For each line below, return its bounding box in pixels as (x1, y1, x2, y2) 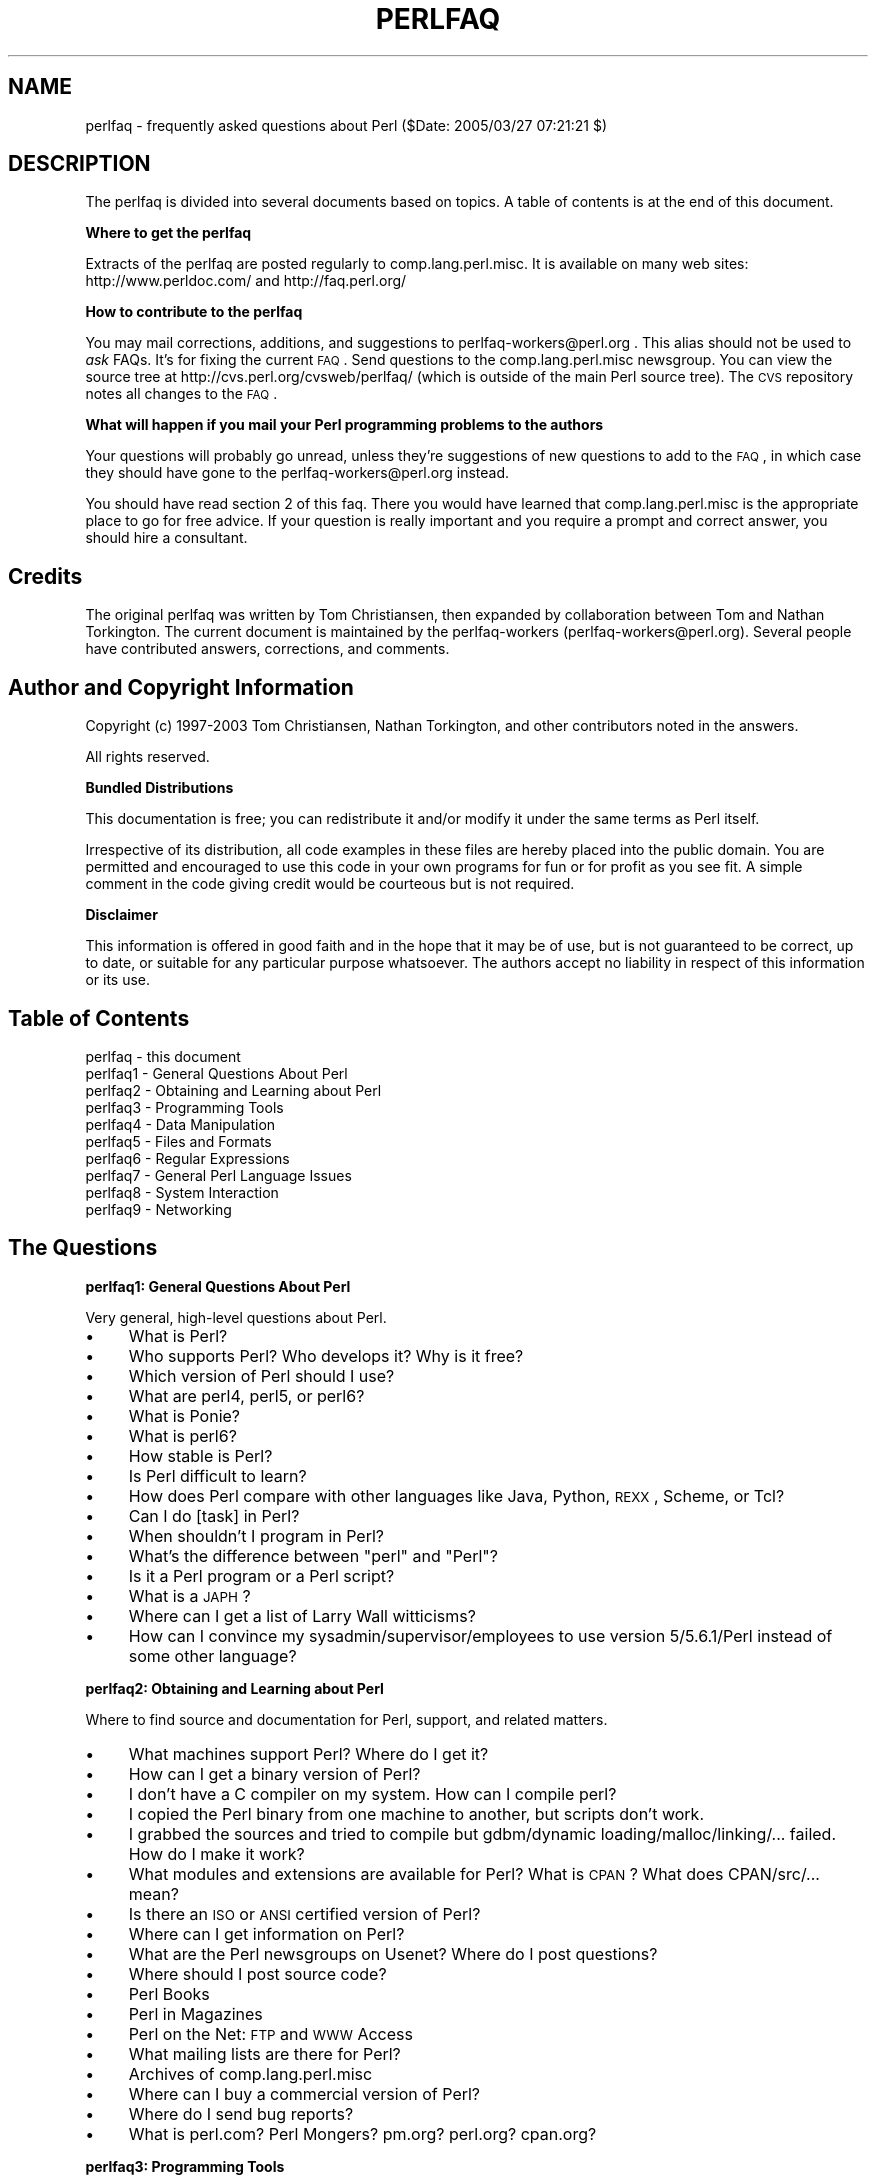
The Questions (8, 1235, 158, 1261)
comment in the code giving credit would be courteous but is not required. (85, 875, 575, 893)
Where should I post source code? (128, 1963, 387, 1984)
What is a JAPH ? (128, 1585, 251, 1606)
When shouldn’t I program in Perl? (128, 1525, 384, 1546)
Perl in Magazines (128, 2003, 263, 2024)
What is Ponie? (128, 1405, 241, 1426)
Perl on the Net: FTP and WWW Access (128, 2023, 413, 2044)
